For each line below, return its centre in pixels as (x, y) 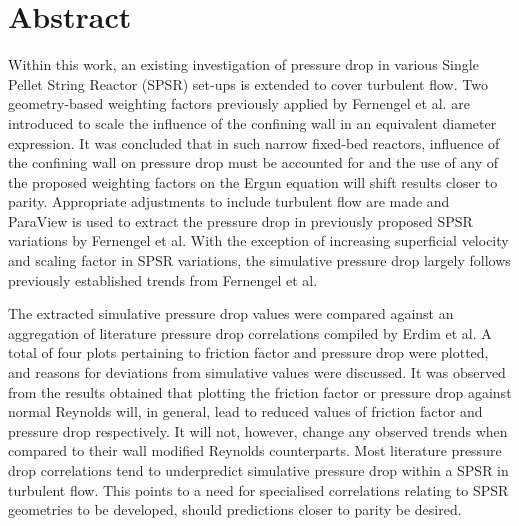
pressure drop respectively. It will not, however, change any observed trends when (258, 430)
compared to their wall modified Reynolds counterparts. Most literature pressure (255, 450)
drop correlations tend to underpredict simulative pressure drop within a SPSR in (258, 470)
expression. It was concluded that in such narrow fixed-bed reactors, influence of (254, 142)
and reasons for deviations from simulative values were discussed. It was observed (257, 372)
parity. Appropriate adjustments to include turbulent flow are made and (229, 201)
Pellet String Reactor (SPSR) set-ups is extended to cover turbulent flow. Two (248, 83)
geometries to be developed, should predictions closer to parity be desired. (235, 509)
